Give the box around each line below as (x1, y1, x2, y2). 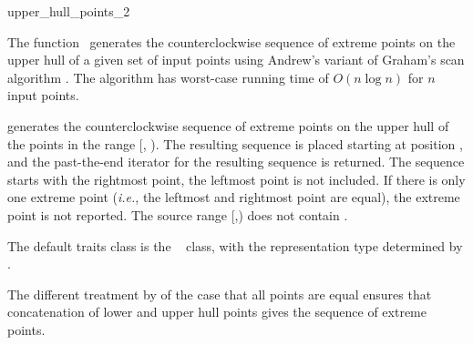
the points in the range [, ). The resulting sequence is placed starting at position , (7, 134, 463, 153)
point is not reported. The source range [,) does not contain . (7, 205, 348, 224)
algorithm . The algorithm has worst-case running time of (7, 67, 329, 86)
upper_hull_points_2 (7, 2, 130, 20)
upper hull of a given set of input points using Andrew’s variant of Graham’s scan (7, 50, 465, 69)
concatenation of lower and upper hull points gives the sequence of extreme (7, 302, 427, 321)
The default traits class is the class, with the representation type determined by (7, 236, 463, 255)
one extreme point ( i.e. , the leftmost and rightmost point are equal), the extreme (7, 188, 460, 207)
